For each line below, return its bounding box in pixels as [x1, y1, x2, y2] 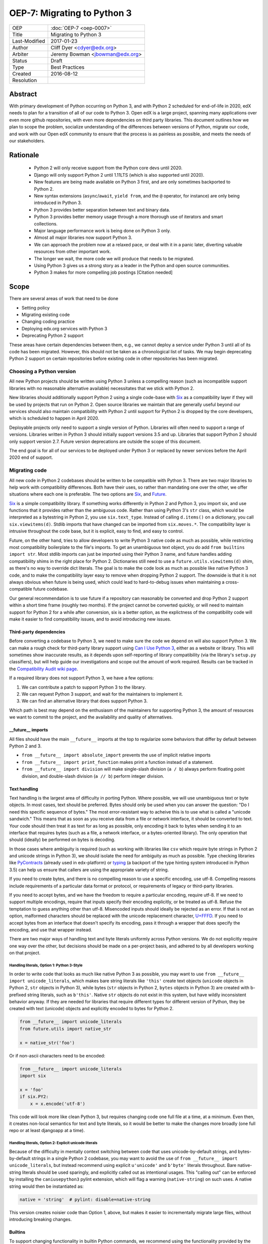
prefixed [9, 992, 27, 998]
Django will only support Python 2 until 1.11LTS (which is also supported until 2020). [34, 172, 204, 178]
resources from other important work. [34, 249, 111, 255]
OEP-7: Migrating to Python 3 [9, 7, 132, 18]
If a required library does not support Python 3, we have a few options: [9, 675, 154, 681]
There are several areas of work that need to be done [9, 296, 119, 302]
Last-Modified [12, 37, 46, 44]
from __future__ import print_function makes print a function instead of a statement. [21, 759, 214, 765]
